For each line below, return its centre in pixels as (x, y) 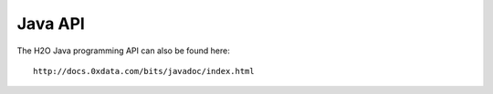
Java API (51, 23)
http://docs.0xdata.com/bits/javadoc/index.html (144, 71)
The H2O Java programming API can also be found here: (123, 51)
